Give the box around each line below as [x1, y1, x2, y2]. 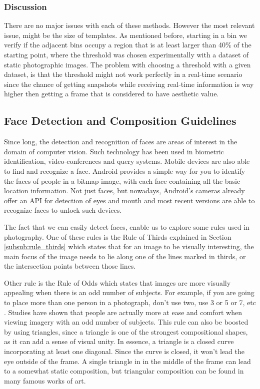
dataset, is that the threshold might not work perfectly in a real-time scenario [4, 69, 242, 79]
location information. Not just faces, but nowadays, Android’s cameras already [4, 185, 245, 196]
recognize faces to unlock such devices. [4, 205, 122, 215]
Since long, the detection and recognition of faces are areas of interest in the [4, 136, 237, 147]
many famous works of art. [4, 375, 86, 386]
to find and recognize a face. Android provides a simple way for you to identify [4, 165, 245, 176]
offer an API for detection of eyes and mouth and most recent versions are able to [4, 195, 255, 205]
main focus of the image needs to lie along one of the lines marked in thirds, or [4, 251, 246, 261]
